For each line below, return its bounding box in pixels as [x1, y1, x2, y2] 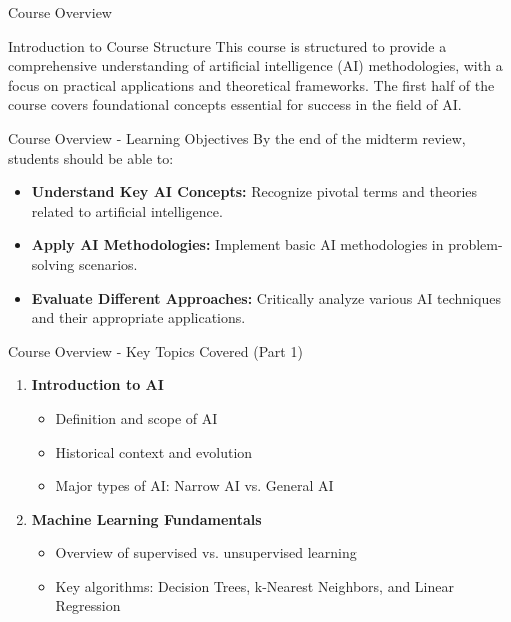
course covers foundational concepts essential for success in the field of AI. [8, 94, 462, 115]
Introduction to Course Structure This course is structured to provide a [8, 35, 447, 56]
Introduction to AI [31, 374, 164, 395]
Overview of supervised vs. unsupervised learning [55, 542, 357, 563]
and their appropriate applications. [31, 307, 246, 328]
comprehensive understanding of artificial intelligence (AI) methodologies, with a [8, 55, 503, 76]
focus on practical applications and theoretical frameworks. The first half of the [8, 74, 495, 95]
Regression [55, 595, 121, 616]
